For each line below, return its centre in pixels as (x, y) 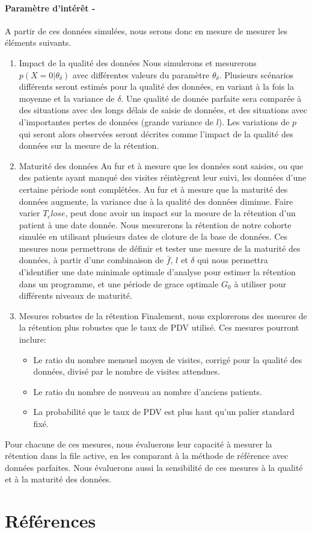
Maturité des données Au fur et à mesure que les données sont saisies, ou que (161, 165)
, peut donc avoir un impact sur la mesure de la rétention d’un (180, 213)
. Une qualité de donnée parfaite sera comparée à (211, 98)
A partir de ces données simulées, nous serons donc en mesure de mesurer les (146, 30)
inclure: (32, 339)
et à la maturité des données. (58, 479)
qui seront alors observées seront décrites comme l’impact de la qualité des (156, 133)
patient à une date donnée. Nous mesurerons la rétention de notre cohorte (155, 224)
